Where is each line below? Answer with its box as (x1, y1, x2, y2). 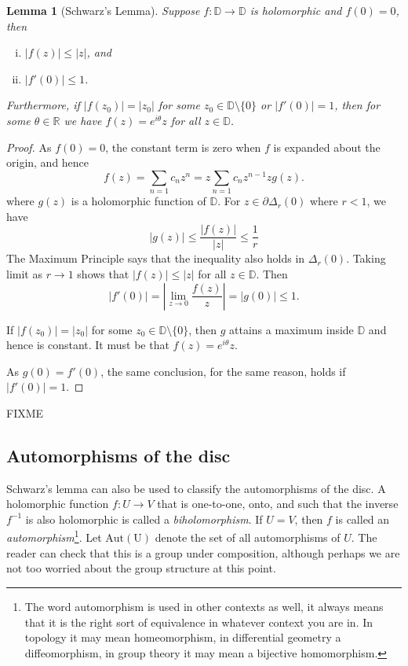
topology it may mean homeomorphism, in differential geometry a (24, 629, 341, 646)
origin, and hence (6, 154, 89, 171)
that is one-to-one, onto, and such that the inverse (157, 495, 399, 512)
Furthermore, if (6, 97, 80, 113)
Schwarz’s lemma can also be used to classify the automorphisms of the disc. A (6, 480, 386, 496)
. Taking (346, 250, 386, 267)
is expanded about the (273, 138, 381, 155)
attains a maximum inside (229, 321, 354, 337)
